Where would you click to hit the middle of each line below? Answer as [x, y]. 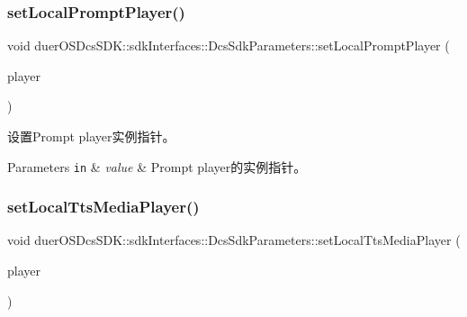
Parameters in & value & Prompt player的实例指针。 [157, 166]
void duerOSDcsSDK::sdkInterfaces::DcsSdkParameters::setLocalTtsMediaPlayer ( [234, 240]
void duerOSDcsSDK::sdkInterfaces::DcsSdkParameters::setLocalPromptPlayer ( [229, 45]
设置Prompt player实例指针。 [91, 136]
